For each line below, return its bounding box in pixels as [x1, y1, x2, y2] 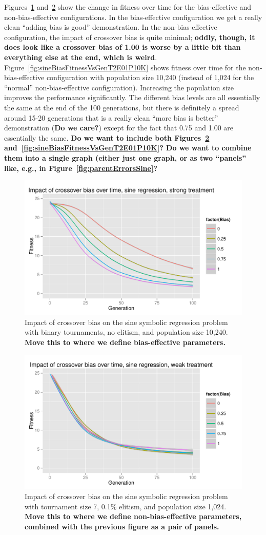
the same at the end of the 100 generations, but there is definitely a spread [4, 102, 239, 112]
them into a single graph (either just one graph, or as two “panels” [4, 152, 247, 163]
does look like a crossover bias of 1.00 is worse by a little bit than [4, 42, 241, 52]
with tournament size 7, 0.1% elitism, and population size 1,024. [25, 501, 227, 511]
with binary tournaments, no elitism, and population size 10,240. [25, 327, 228, 337]
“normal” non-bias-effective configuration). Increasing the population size [4, 82, 234, 92]
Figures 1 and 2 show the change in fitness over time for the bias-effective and [4, 2, 252, 12]
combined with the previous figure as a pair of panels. [25, 521, 219, 532]
